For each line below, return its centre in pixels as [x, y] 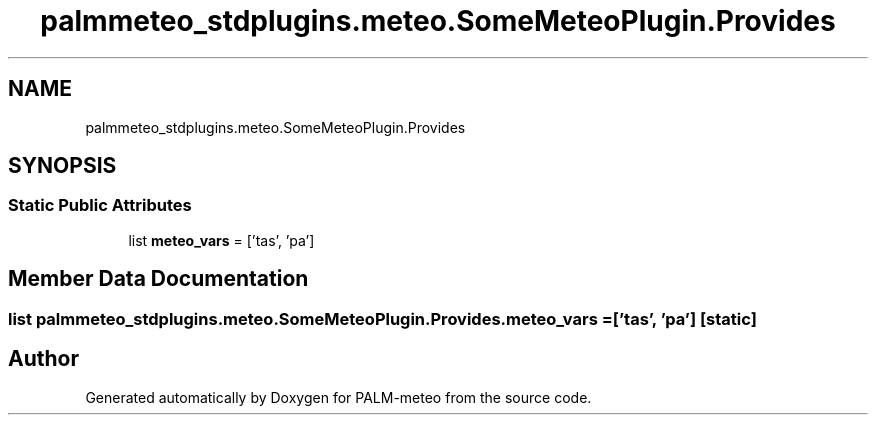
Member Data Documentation [158, 279]
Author [43, 359]
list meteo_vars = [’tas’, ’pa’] [221, 240]
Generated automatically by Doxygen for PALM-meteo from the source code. [338, 397]
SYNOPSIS [62, 166]
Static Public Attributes [100, 205]
